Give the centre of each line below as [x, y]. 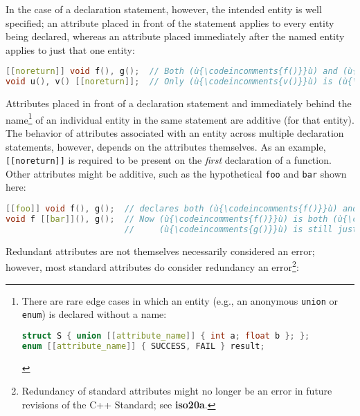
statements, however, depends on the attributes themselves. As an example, [166, 146]
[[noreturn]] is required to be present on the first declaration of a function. [169, 160]
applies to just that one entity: [70, 49]
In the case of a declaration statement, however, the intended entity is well [164, 9]
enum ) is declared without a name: [94, 314]
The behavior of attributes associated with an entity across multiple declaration [175, 132]
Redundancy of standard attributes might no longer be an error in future [177, 391]
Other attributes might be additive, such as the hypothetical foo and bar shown [176, 173]
